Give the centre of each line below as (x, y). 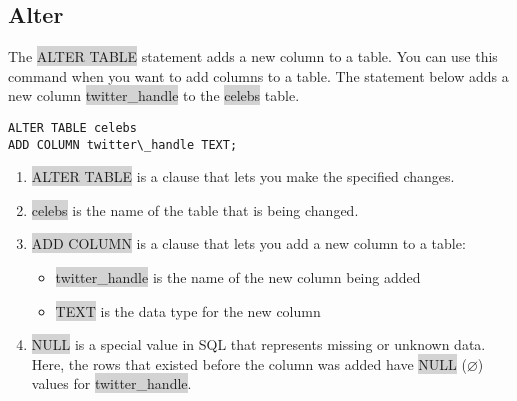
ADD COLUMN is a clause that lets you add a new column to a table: (248, 243)
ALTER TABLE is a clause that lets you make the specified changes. (243, 176)
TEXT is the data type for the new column (188, 310)
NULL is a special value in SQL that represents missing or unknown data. (258, 344)
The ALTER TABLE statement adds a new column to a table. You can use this (253, 56)
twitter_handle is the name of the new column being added (238, 277)
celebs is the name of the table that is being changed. (195, 209)
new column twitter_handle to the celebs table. (154, 95)
